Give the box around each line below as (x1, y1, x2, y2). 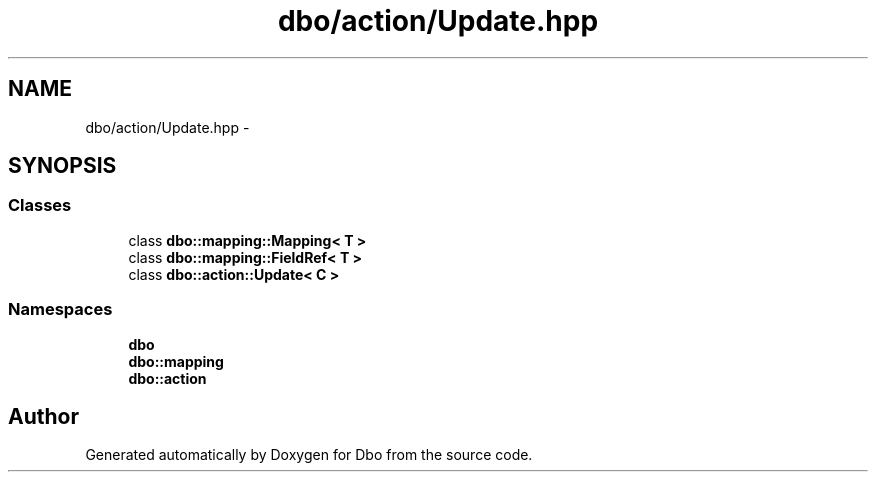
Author (8, 403, 79, 429)
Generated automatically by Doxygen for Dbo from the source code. (85, 446, 533, 464)
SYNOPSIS (8, 153, 117, 179)
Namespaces (8, 299, 113, 320)
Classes (8, 195, 72, 216)
